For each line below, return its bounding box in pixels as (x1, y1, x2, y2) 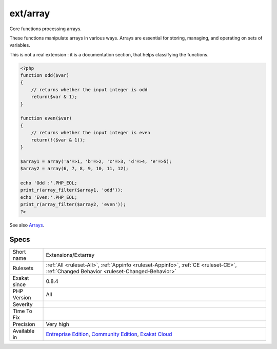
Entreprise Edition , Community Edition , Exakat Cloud (46, 331, 172, 338)
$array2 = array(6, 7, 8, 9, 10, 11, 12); (20, 166, 129, 172)
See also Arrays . (9, 222, 45, 228)
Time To (12, 307, 33, 315)
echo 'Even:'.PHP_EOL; (20, 194, 77, 200)
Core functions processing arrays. (9, 26, 82, 32)
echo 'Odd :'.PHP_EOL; (20, 180, 77, 186)
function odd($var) (20, 72, 69, 78)
